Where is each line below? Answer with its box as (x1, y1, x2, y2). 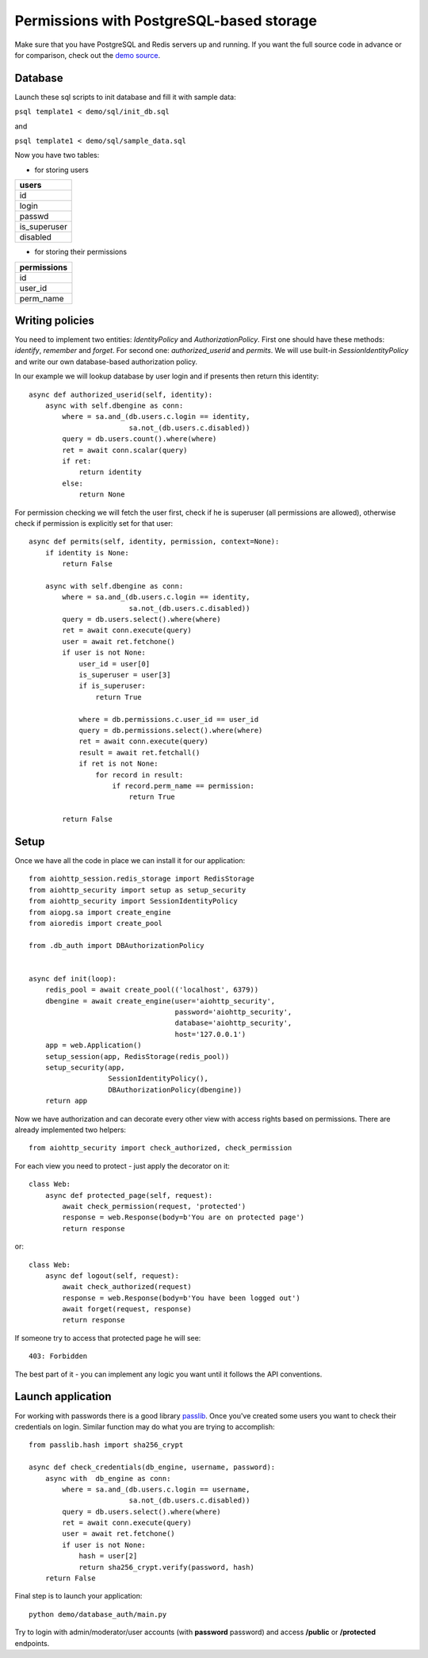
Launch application (14, 1390, 112, 1403)
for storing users (34, 165, 89, 175)
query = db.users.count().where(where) (62, 435, 217, 443)
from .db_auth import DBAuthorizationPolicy (29, 941, 205, 950)
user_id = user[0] (78, 659, 151, 668)
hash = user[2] (78, 1552, 138, 1560)
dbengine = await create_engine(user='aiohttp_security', (44, 996, 276, 1005)
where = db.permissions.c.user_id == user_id (78, 715, 259, 723)
